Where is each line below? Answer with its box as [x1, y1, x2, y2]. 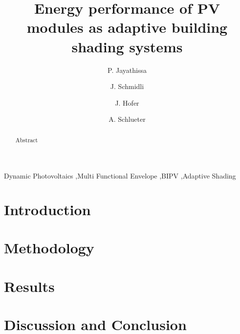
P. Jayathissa [108, 65, 147, 75]
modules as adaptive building [26, 17, 228, 37]
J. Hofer [115, 97, 139, 108]
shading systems [71, 36, 183, 56]
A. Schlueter [109, 114, 146, 124]
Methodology [4, 238, 94, 258]
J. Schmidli [110, 81, 144, 91]
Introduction [4, 200, 91, 220]
